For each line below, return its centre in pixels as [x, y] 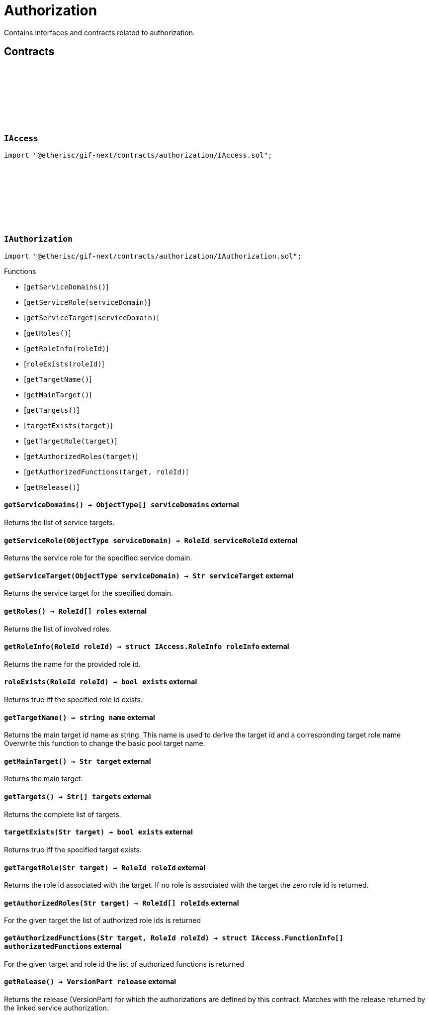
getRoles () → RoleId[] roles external [76, 611]
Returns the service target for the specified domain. [88, 593]
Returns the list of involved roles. [58, 629]
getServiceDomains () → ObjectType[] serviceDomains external [122, 505]
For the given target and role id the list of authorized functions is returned [124, 964]
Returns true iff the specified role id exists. [73, 700]
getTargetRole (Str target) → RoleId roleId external [105, 867]
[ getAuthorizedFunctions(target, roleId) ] [106, 471]
